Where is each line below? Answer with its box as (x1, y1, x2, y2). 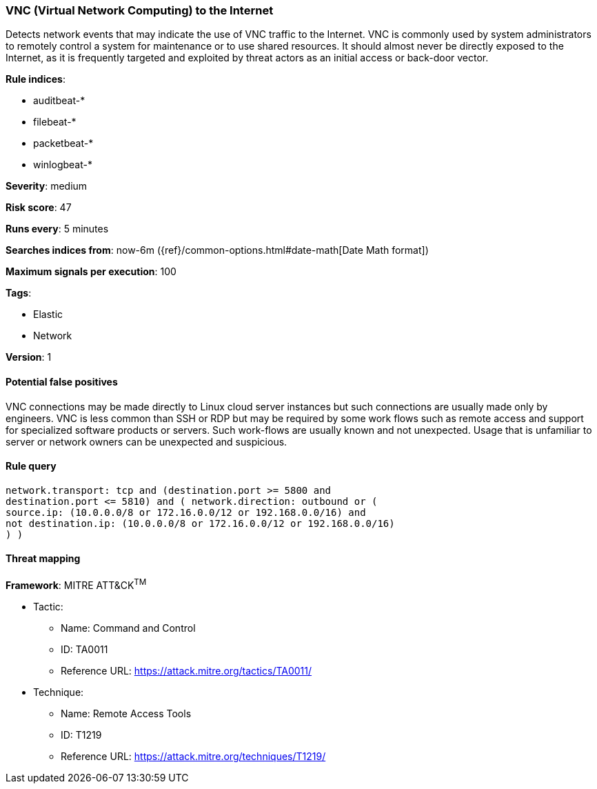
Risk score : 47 (6, 201, 72, 214)
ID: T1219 (61, 728, 102, 741)
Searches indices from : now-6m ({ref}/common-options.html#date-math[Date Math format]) (6, 244, 429, 257)
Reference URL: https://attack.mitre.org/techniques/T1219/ (61, 750, 326, 762)
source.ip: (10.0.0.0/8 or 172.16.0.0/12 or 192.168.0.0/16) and (6, 506, 366, 518)
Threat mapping (6, 552, 81, 565)
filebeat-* (33, 116, 77, 128)
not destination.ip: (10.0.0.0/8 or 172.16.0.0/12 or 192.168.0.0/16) (6, 517, 395, 529)
